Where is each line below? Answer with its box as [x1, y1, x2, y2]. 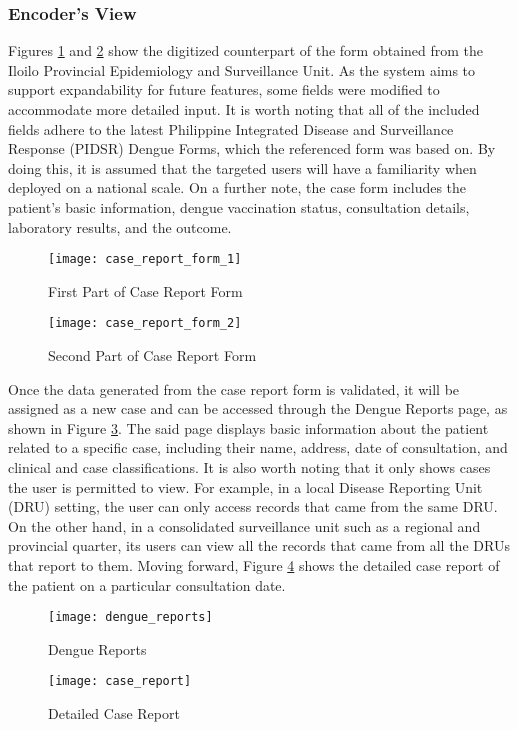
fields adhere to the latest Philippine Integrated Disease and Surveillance [8, 118, 454, 139]
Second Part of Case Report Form [48, 345, 257, 366]
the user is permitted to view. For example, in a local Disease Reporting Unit [8, 476, 483, 497]
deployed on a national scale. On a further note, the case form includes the [8, 177, 467, 198]
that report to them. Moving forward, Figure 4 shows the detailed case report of [8, 555, 500, 575]
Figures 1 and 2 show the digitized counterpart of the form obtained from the [8, 40, 484, 61]
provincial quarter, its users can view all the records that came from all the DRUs [8, 535, 510, 556]
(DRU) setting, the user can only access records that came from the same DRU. [8, 496, 498, 517]
